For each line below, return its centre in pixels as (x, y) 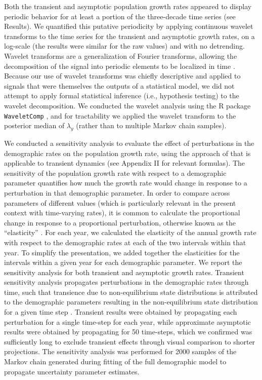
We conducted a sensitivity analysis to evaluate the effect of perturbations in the (129, 143)
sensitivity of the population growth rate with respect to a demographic (115, 173)
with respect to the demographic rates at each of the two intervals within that (125, 242)
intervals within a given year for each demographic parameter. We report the (123, 262)
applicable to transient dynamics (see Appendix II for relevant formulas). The (125, 163)
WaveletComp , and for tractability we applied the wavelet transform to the (120, 115)
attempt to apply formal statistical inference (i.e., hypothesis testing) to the (122, 96)
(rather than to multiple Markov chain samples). (151, 125)
